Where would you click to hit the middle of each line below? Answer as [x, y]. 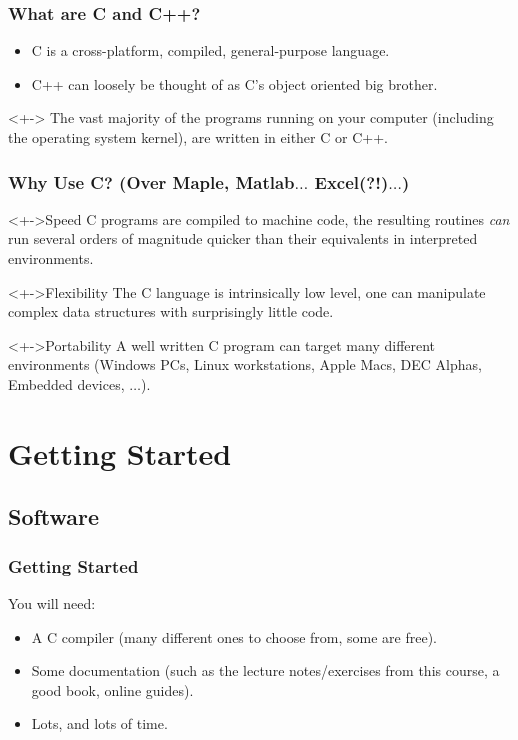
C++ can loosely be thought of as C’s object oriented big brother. [234, 83]
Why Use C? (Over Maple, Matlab [151, 181]
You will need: [52, 602]
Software [54, 516]
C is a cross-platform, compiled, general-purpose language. [210, 50]
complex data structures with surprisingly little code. [171, 311]
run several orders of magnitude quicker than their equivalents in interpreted [243, 238]
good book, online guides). [112, 689]
